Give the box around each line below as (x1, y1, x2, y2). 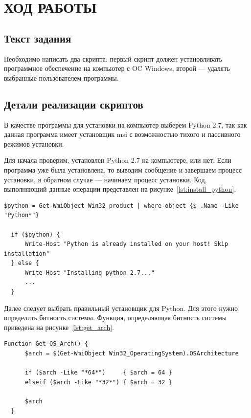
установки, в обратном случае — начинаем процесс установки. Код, (4, 174, 207, 184)
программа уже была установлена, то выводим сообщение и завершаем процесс (4, 164, 242, 175)
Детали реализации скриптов (4, 96, 143, 111)
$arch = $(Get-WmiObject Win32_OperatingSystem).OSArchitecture (24, 350, 239, 357)
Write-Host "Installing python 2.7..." (24, 269, 155, 276)
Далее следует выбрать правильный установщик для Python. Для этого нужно (4, 303, 238, 313)
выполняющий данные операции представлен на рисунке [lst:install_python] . (4, 184, 236, 194)
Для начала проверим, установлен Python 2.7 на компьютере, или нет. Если (4, 155, 231, 165)
